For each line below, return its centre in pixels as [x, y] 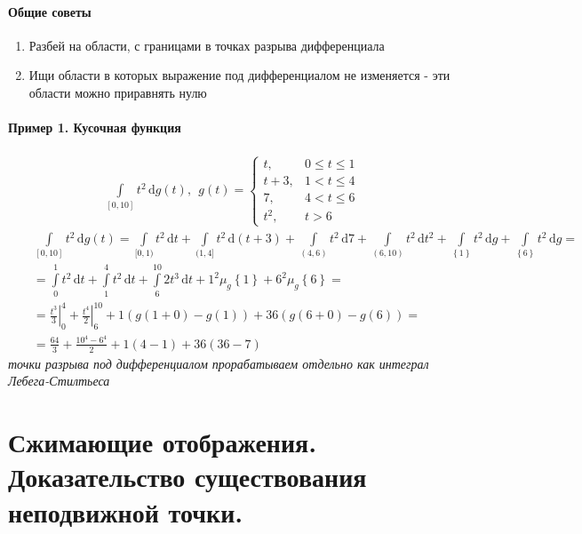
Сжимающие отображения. [163, 442]
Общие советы [50, 11]
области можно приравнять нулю [118, 92]
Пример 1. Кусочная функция [95, 128]
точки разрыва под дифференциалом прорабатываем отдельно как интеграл [219, 363]
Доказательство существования [187, 477]
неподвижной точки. [126, 511]
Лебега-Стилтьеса [59, 381]
